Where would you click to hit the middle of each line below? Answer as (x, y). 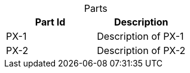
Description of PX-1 (140, 36)
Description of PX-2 (141, 50)
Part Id (50, 22)
